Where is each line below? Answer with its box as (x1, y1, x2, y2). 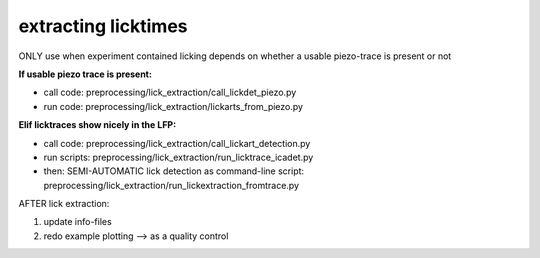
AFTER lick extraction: (18, 198, 110, 210)
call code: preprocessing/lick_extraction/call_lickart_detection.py (43, 137, 311, 149)
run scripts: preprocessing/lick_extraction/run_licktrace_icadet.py (43, 151, 314, 163)
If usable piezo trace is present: (18, 68, 152, 80)
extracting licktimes (18, 15, 189, 37)
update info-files (43, 216, 112, 228)
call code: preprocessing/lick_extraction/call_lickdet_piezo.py (43, 86, 297, 99)
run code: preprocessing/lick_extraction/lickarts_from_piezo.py (43, 100, 304, 112)
